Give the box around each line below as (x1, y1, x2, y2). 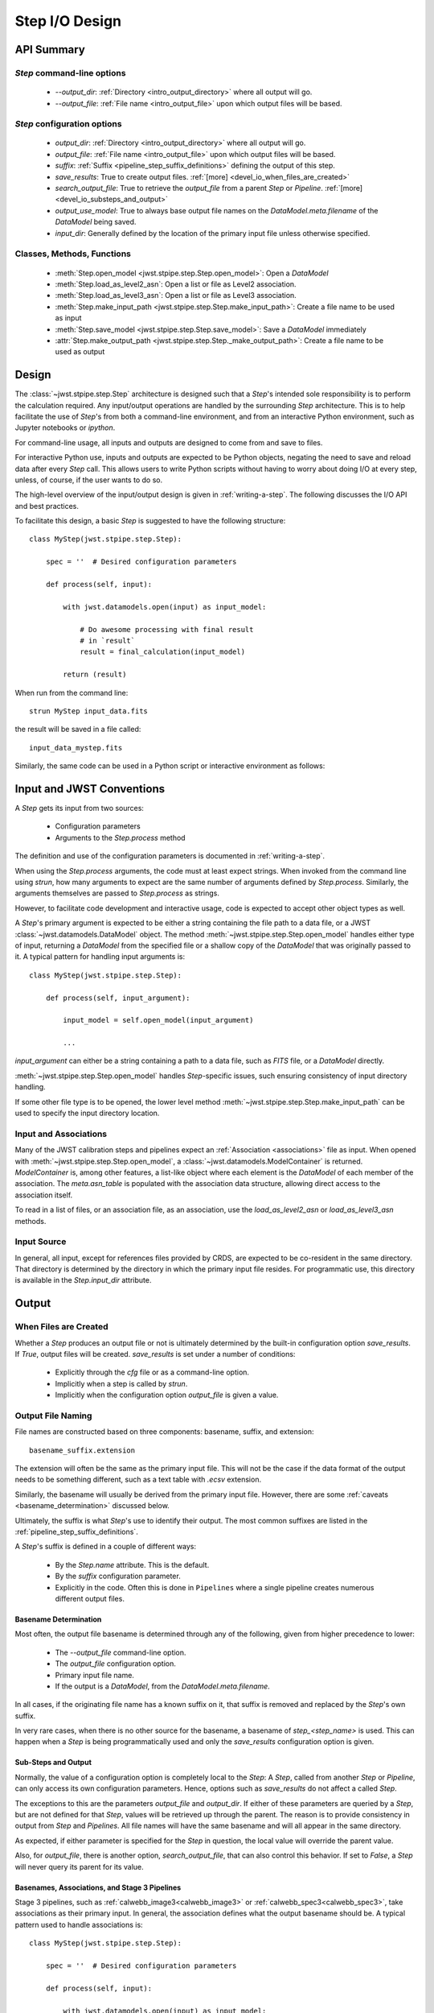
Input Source (14, 1236, 67, 1247)
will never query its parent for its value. (14, 1862, 144, 1871)
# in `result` (80, 636, 136, 645)
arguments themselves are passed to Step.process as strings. (14, 888, 220, 898)
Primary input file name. (55, 1670, 134, 1680)
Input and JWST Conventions (14, 782, 165, 796)
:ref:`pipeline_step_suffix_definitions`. (14, 1527, 138, 1537)
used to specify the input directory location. (14, 1108, 160, 1118)
